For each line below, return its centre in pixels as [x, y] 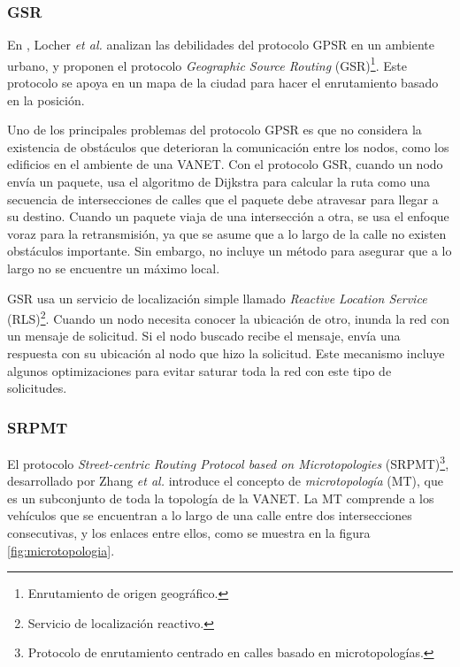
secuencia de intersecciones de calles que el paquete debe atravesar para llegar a [223, 199]
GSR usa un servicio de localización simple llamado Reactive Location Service [217, 298]
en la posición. [46, 100]
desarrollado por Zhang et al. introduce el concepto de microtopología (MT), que [225, 481]
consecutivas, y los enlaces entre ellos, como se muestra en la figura [189, 533]
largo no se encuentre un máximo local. [114, 268]
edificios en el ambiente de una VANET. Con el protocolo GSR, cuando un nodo [225, 164]
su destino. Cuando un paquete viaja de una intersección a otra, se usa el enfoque [228, 216]
